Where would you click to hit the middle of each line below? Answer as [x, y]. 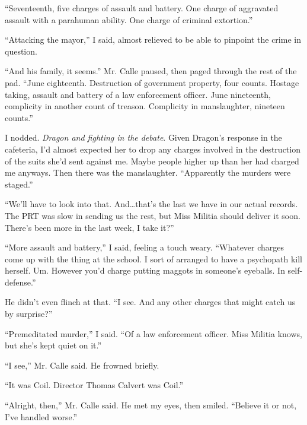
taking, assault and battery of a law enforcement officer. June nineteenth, [138, 94]
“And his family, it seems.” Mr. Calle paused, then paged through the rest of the [151, 71]
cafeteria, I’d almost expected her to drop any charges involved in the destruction [153, 149]
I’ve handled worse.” [41, 416]
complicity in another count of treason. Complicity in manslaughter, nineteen [145, 106]
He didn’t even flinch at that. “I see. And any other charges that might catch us [150, 302]
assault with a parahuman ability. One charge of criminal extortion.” [129, 19]
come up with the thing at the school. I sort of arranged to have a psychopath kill [154, 259]
